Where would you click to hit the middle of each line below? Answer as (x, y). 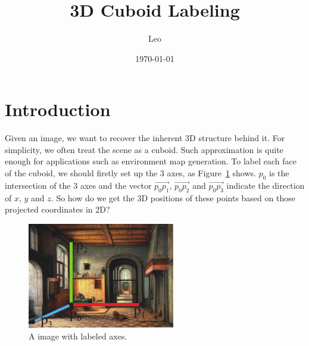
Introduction (58, 109)
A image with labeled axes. (78, 336)
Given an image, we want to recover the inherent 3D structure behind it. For (145, 138)
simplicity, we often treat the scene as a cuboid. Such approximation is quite (144, 149)
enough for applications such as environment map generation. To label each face (151, 161)
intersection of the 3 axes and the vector (78, 185)
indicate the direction (266, 185)
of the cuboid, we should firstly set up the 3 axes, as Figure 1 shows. (130, 173)
